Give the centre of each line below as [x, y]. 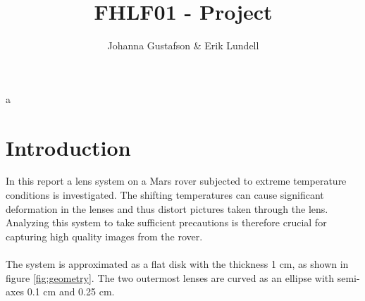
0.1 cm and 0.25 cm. [71, 291]
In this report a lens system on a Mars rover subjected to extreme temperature [176, 181]
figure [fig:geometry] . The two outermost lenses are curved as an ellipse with [170, 277]
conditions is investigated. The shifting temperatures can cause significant [165, 195]
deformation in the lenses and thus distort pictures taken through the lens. [167, 208]
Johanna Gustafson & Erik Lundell [183, 45]
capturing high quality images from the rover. [104, 236]
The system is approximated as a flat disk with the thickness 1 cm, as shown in [177, 264]
